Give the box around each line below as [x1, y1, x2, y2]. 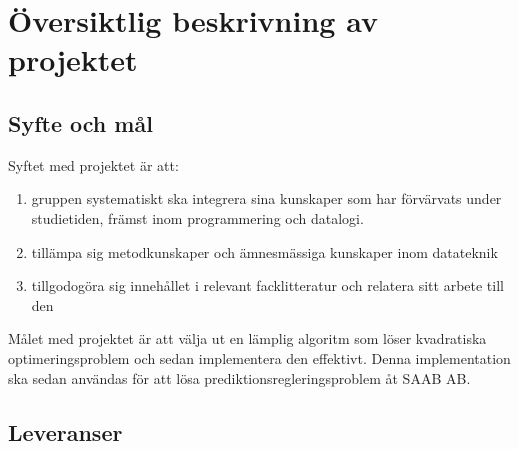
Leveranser [8, 416, 123, 447]
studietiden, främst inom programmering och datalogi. [31, 207, 364, 228]
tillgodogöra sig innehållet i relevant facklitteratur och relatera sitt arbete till [31, 275, 504, 296]
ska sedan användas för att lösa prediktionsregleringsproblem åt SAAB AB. [8, 367, 471, 388]
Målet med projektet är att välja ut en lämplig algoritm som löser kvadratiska [8, 328, 487, 349]
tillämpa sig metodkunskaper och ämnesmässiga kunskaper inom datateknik [31, 241, 498, 262]
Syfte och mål [8, 107, 153, 138]
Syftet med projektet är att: [8, 154, 179, 175]
